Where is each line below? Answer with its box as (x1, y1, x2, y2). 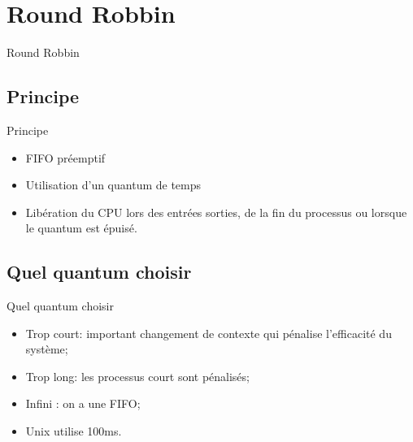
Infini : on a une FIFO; (25, 395, 141, 412)
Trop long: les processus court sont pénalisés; (25, 367, 250, 384)
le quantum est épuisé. (25, 219, 137, 236)
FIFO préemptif (25, 149, 106, 166)
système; (25, 340, 68, 357)
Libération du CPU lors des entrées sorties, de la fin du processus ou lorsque (25, 203, 407, 220)
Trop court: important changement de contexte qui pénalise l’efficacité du (25, 324, 392, 341)
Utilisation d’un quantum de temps (25, 176, 202, 193)
